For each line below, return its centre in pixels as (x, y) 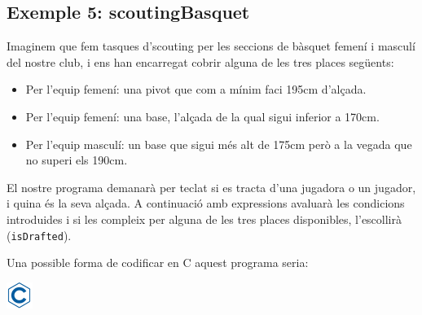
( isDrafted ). (39, 235)
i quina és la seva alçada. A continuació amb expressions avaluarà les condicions (206, 203)
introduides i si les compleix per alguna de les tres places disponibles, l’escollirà (204, 219)
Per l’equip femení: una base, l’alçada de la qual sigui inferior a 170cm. (202, 116)
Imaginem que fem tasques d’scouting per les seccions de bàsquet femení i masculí (211, 46)
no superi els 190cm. (77, 160)
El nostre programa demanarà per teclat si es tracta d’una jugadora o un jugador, (211, 187)
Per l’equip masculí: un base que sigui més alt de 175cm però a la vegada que (219, 144)
